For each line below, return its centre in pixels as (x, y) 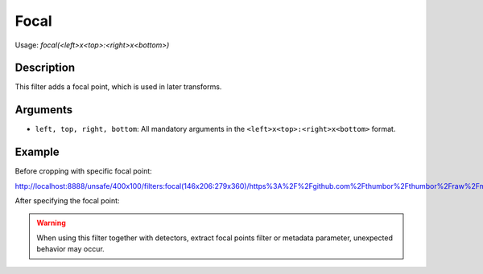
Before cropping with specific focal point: (83, 171)
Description (45, 68)
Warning (51, 223)
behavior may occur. (70, 249)
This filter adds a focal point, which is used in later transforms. (118, 87)
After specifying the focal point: (67, 201)
